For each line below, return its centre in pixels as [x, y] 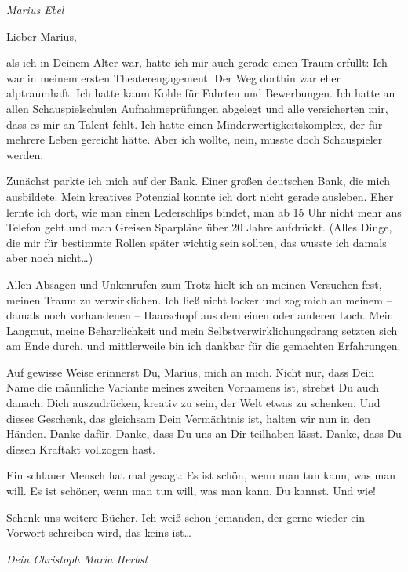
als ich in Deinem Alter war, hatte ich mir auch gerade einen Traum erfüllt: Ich [197, 62]
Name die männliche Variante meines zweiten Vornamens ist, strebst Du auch [193, 387]
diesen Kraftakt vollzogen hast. [81, 448]
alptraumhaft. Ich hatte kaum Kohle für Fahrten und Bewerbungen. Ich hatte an [201, 93]
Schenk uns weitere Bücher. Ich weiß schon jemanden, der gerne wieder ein [186, 517]
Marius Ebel [35, 9]
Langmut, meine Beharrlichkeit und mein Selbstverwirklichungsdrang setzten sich [202, 330]
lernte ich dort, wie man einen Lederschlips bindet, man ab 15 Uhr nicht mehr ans [204, 211]
